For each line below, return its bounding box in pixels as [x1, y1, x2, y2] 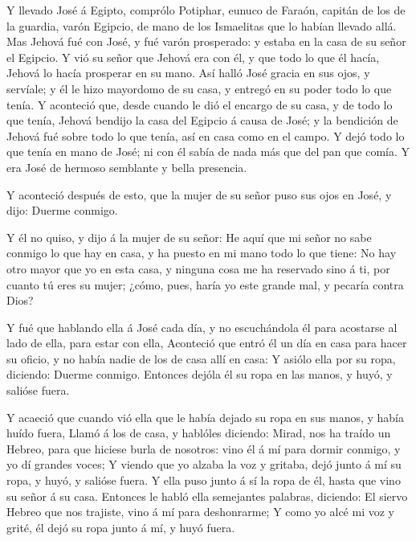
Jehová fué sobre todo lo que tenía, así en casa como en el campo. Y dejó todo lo [6, 127, 405, 144]
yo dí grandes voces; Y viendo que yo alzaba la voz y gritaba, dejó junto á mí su [6, 456, 402, 473]
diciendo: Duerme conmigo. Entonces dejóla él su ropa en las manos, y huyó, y [6, 366, 393, 383]
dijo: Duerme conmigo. [6, 202, 118, 219]
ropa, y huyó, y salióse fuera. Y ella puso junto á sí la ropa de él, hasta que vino [6, 472, 401, 489]
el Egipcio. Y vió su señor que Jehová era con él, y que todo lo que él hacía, [6, 48, 380, 65]
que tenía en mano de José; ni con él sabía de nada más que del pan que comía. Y [6, 143, 410, 160]
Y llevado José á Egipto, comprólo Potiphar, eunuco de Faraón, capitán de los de [6, 2, 406, 18]
